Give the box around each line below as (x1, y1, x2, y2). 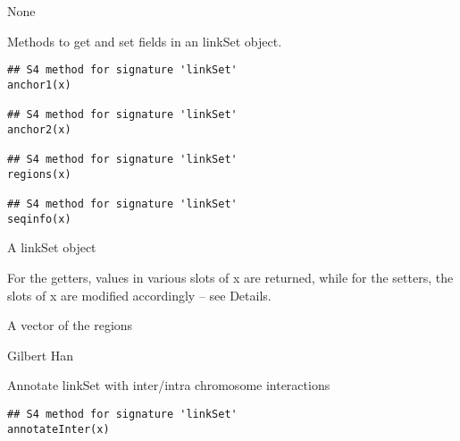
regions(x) (7, 167, 71, 181)
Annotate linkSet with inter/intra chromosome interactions (7, 376, 330, 394)
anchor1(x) (7, 78, 71, 91)
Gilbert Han (7, 345, 74, 364)
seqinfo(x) (7, 212, 71, 225)
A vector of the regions (7, 316, 133, 335)
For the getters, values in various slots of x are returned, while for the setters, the (7, 268, 454, 286)
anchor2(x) (7, 123, 71, 136)
